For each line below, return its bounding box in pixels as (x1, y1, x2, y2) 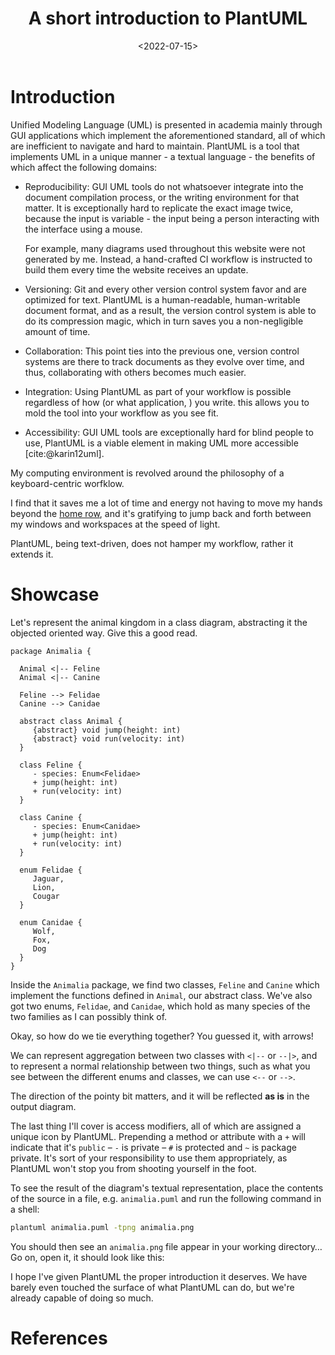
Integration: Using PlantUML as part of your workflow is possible (24, 385, 292, 397)
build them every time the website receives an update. (24, 263, 249, 276)
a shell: (10, 1203, 40, 1215)
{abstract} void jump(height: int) (32, 725, 182, 735)
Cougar (32, 891, 60, 901)
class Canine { (19, 812, 83, 822)
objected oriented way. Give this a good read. (10, 627, 198, 639)
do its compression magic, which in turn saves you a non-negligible (24, 315, 304, 327)
